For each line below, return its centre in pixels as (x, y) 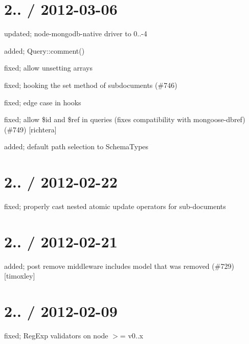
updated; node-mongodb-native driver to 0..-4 (76, 33)
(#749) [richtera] (30, 129)
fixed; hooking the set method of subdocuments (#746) (91, 85)
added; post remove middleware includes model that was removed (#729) (119, 266)
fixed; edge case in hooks (43, 102)
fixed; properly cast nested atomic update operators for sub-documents (115, 206)
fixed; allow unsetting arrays (48, 68)
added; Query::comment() (44, 50)
